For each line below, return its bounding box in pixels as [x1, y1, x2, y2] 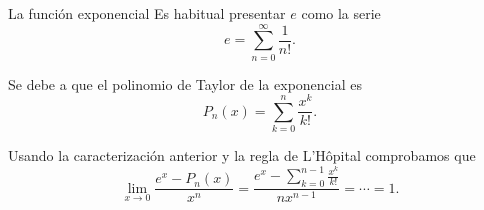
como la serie [301, 3, 381, 23]
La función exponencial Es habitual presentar [8, 3, 286, 23]
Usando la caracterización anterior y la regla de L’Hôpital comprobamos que [8, 145, 476, 166]
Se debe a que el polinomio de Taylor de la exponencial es [8, 73, 362, 94]
